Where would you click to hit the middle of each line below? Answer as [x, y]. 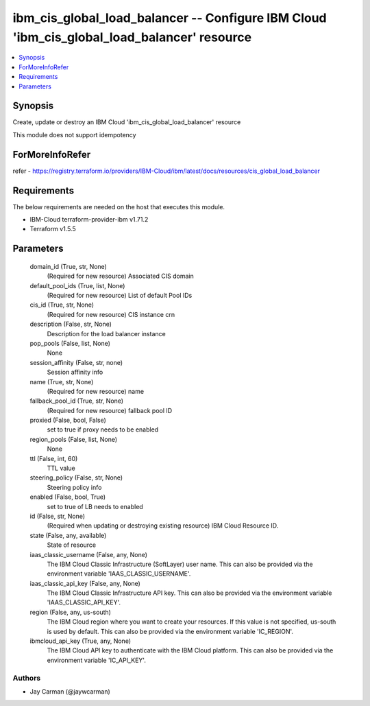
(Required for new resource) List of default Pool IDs [120, 295]
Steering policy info [74, 487]
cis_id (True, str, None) [62, 305]
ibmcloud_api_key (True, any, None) [81, 641]
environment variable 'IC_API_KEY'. [97, 660]
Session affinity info [75, 372]
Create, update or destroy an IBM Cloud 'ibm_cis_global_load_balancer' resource [127, 122]
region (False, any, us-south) [70, 612]
